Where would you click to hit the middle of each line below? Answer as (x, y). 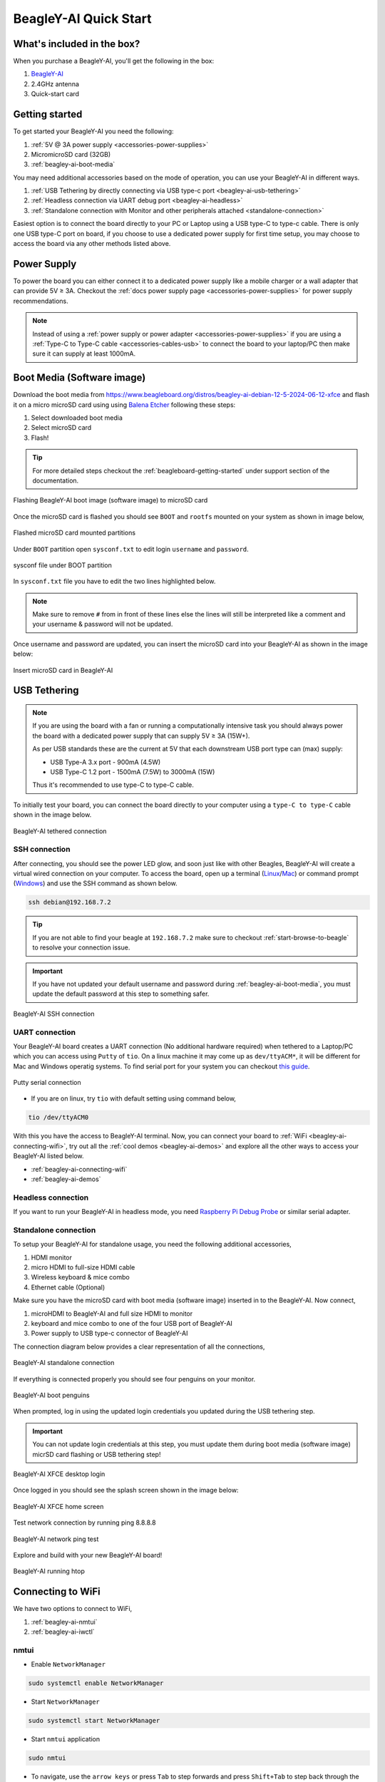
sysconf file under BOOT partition (62, 565)
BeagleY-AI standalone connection (64, 1363)
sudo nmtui (47, 1758)
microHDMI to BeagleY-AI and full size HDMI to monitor (112, 1313)
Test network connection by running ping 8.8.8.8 (84, 1523)
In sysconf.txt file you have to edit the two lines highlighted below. (114, 582)
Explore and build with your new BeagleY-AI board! (88, 1555)
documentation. (56, 480)
